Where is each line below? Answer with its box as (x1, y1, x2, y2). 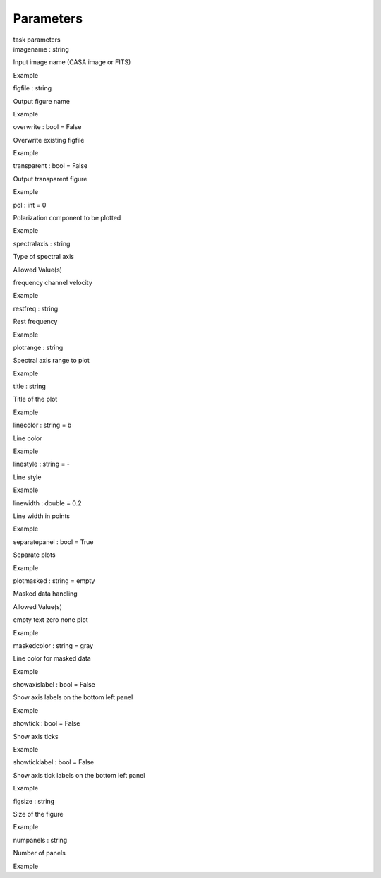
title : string (13, 382, 46, 391)
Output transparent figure (13, 174, 87, 183)
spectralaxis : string (13, 239, 71, 248)
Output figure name (13, 97, 71, 105)
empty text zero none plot (13, 615, 88, 624)
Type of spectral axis (13, 253, 74, 261)
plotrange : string (13, 343, 64, 351)
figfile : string (13, 84, 52, 92)
